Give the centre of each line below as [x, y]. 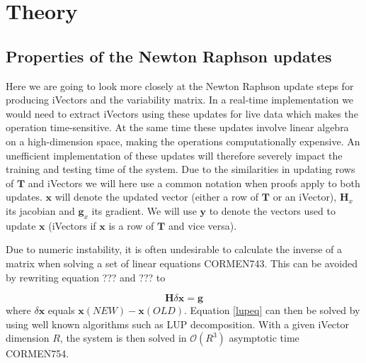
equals [61, 310]
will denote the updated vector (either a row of [157, 197]
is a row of [131, 225]
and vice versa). [202, 225]
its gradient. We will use [144, 210]
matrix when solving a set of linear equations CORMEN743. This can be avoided [182, 263]
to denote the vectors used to [272, 210]
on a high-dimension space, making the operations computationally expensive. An [183, 141]
